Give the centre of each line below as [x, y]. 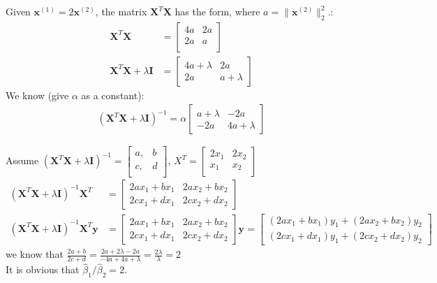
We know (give [37, 95]
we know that [35, 254]
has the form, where [217, 11]
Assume [22, 160]
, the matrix [121, 11]
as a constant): [113, 95]
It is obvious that [43, 269]
